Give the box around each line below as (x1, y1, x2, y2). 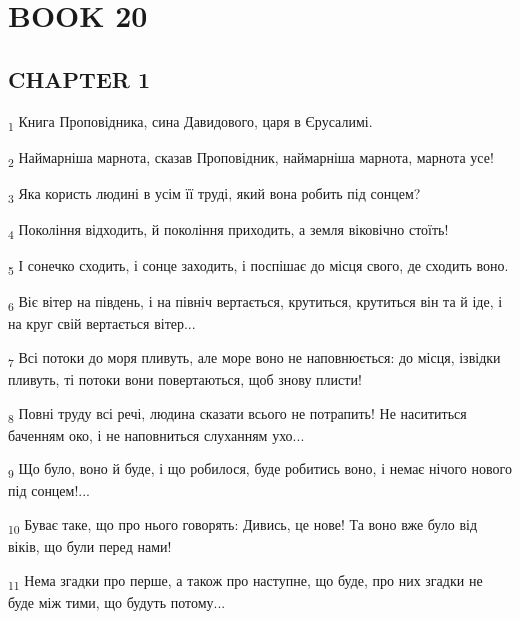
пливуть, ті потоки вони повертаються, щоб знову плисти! (8, 369, 362, 390)
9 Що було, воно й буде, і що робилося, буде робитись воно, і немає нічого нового (8, 458, 512, 482)
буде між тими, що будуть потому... (8, 591, 226, 612)
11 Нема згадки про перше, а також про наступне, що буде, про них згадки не (8, 569, 483, 593)
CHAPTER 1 (8, 63, 151, 94)
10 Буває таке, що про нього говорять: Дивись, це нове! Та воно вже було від (8, 514, 478, 537)
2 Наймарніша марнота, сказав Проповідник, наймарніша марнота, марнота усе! (8, 146, 494, 170)
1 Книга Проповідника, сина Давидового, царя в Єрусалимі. (8, 110, 373, 134)
